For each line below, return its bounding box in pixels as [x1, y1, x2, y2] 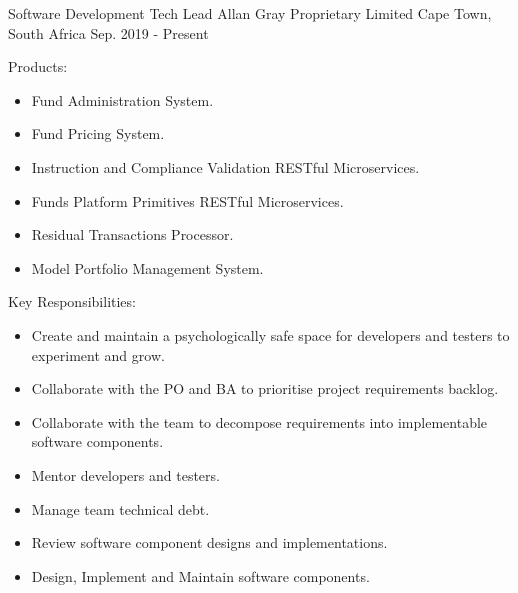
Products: [8, 56, 68, 77]
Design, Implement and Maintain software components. [31, 565, 370, 586]
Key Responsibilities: [8, 291, 136, 312]
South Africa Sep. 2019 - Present [8, 22, 209, 43]
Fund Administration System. [31, 89, 214, 110]
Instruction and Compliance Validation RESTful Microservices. [31, 156, 420, 177]
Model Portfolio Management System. [31, 257, 264, 278]
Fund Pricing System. [31, 123, 165, 144]
